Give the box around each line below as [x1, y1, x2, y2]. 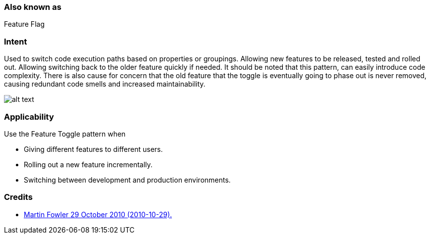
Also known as [4, 2, 61, 12]
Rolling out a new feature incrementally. [24, 160, 153, 169]
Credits [4, 192, 33, 202]
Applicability [4, 111, 54, 122]
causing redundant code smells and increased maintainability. [4, 80, 206, 89]
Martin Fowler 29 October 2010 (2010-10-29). [24, 210, 172, 219]
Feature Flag [4, 20, 45, 29]
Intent [4, 36, 27, 47]
